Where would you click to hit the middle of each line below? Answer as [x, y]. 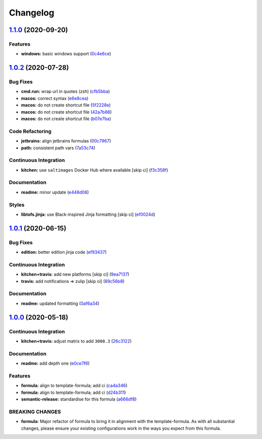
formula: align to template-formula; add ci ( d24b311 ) [74, 392]
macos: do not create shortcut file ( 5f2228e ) [66, 105]
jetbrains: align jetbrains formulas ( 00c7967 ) [66, 141]
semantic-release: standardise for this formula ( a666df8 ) [79, 399]
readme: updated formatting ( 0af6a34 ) [60, 303]
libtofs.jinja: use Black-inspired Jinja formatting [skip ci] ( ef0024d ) [88, 214]
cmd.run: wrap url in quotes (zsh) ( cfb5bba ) [65, 91]
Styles [17, 205]
